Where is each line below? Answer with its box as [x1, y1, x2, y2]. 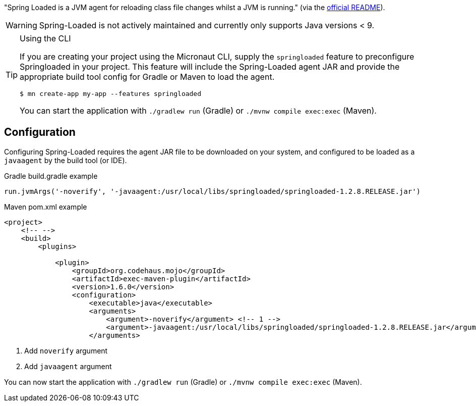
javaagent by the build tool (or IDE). [4, 156, 127, 165]
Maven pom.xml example [4, 202, 87, 211]
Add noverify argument [24, 346, 108, 355]
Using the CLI [20, 33, 71, 43]
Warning [6, 20, 37, 30]
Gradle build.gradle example [4, 171, 98, 180]
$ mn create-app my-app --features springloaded [20, 90, 202, 97]
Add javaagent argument [24, 362, 112, 371]
